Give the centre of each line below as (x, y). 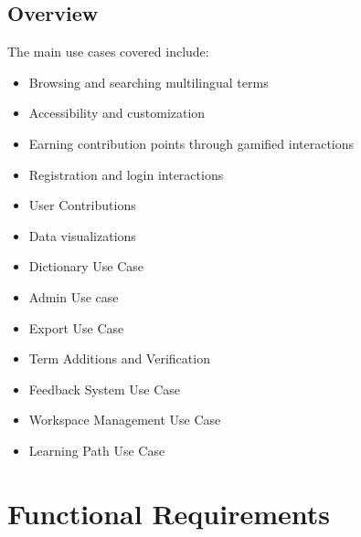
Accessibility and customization (117, 113)
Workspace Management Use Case (125, 420)
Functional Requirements (169, 513)
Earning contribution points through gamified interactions (191, 143)
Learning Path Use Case (97, 450)
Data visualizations (82, 235)
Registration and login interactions (126, 174)
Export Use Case (76, 327)
